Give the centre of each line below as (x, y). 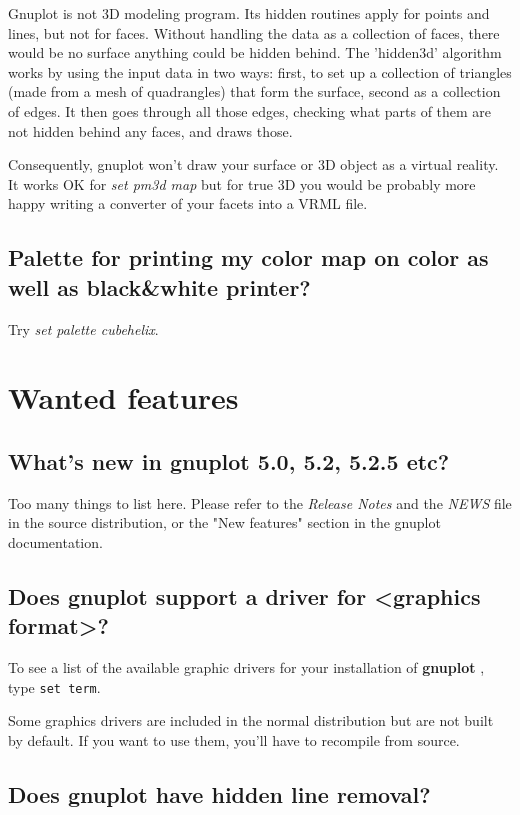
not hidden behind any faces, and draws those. (150, 130)
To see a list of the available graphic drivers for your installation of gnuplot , (246, 667)
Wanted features (123, 397)
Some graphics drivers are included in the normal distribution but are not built (251, 720)
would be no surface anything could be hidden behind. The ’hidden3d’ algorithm (255, 52)
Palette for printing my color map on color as (248, 257)
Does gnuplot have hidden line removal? (219, 793)
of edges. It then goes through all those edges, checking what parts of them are (250, 110)
